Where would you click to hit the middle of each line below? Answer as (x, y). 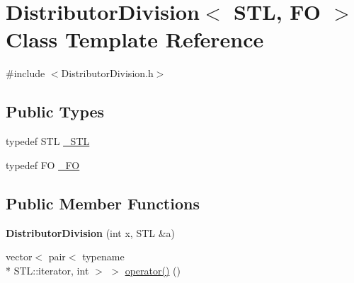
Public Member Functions (103, 203)
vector (19, 256)
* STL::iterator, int (47, 270)
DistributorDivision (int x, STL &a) (91, 232)
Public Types (55, 111)
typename (103, 256)
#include (25, 73)
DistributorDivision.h (107, 73)
